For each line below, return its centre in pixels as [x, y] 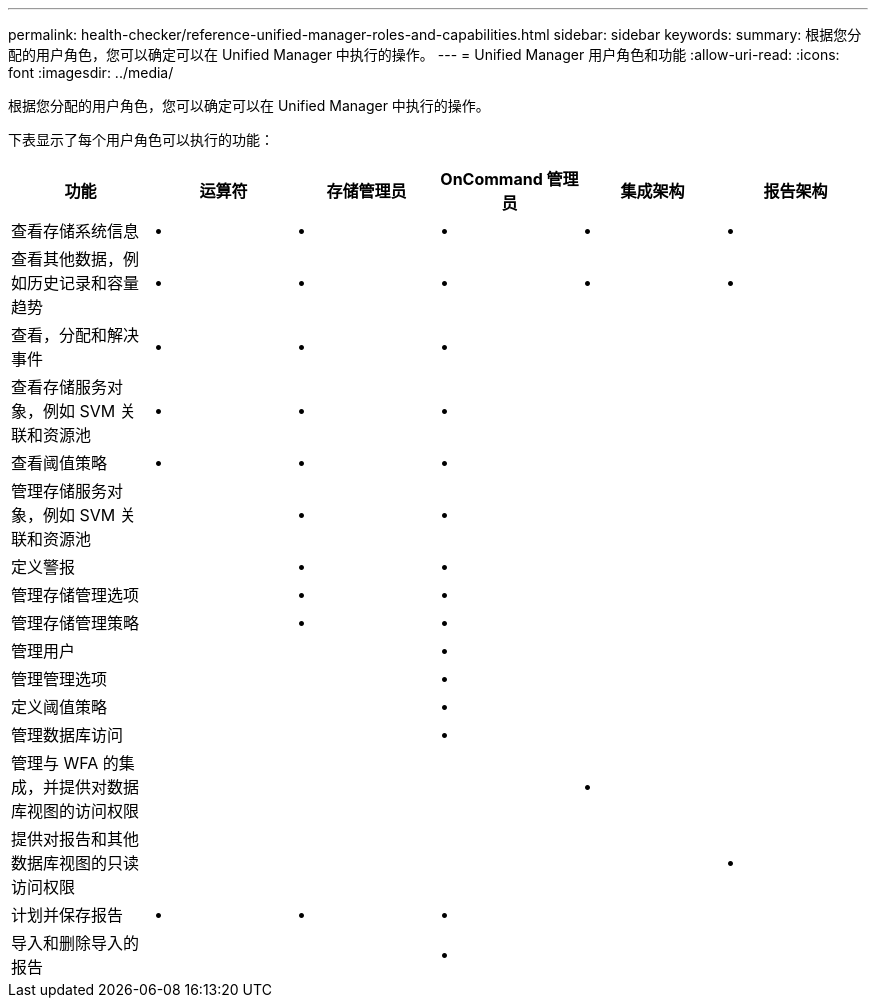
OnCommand [491, 179]
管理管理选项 [59, 679]
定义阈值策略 [59, 707]
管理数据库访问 [67, 735]
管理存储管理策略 [75, 623]
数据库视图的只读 [75, 863]
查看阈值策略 [59, 463]
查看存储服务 [59, 387]
